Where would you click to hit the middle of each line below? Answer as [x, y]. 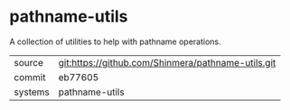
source [28, 62]
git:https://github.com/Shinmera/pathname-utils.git [167, 62]
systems [32, 92]
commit [30, 77]
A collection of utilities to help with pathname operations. [115, 41]
